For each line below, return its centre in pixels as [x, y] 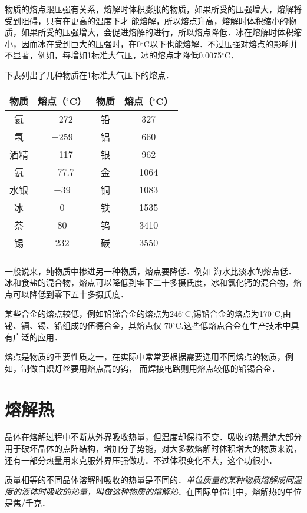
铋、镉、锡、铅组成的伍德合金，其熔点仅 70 [89, 325]
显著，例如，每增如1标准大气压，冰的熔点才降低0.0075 [117, 55]
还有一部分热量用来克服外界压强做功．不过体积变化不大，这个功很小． [141, 460]
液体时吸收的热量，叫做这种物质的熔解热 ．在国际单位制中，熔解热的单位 [161, 491]
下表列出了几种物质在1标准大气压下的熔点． [89, 75]
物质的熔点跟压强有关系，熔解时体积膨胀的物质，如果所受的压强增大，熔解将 [153, 9]
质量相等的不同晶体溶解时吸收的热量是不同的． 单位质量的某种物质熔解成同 [149, 480]
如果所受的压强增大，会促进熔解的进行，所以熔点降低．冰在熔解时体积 [157, 32]
